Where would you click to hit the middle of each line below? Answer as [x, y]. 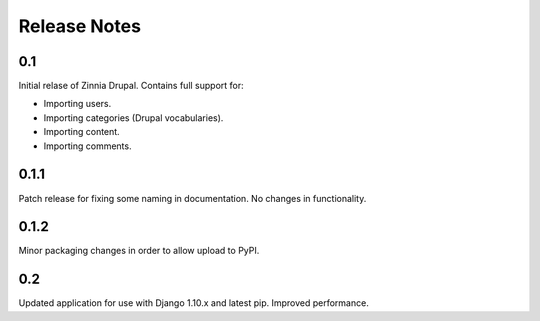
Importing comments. [87, 146]
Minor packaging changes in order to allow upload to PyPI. [139, 251]
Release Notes [80, 26]
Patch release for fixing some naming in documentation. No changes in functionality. [192, 198]
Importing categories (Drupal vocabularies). [133, 117]
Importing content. [81, 132]
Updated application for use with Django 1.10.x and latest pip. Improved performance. [193, 303]
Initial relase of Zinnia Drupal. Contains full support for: [131, 86]
